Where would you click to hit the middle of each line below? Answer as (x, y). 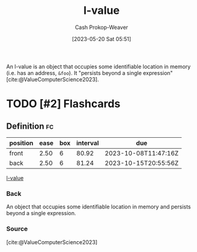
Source (17, 229)
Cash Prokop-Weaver (102, 27)
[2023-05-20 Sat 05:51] (102, 39)
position (21, 143)
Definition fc (30, 126)
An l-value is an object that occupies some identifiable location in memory (98, 66)
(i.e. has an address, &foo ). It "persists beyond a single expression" (90, 73)
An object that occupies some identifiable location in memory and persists (99, 207)
